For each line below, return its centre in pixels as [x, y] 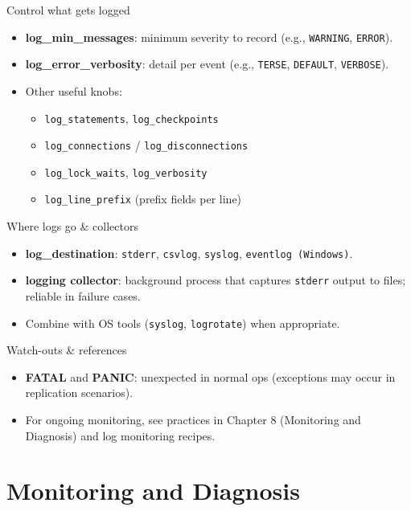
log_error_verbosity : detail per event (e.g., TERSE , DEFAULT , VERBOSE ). [207, 64]
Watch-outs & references [67, 350]
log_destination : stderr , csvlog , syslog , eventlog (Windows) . [189, 253]
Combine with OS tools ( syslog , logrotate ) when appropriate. [183, 323]
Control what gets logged [68, 10]
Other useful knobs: [74, 90]
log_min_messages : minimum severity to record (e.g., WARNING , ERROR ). [209, 37]
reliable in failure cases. [83, 296]
